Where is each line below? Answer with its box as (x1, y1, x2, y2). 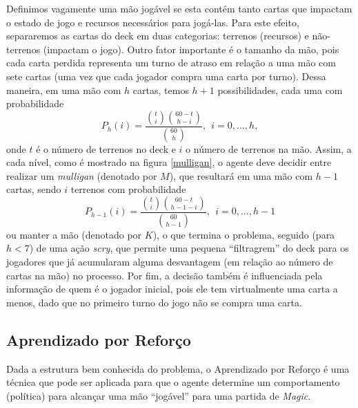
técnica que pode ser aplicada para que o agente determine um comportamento (6, 375, 340, 389)
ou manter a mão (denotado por (6, 227, 142, 241)
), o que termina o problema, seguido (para (152, 227, 335, 241)
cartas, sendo (6, 182, 61, 196)
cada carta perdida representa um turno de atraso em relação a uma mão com (6, 55, 336, 70)
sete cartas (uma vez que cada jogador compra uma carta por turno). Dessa (6, 68, 326, 83)
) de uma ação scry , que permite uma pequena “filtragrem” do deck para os (29, 241, 349, 255)
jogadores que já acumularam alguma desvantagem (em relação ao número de (6, 254, 333, 269)
